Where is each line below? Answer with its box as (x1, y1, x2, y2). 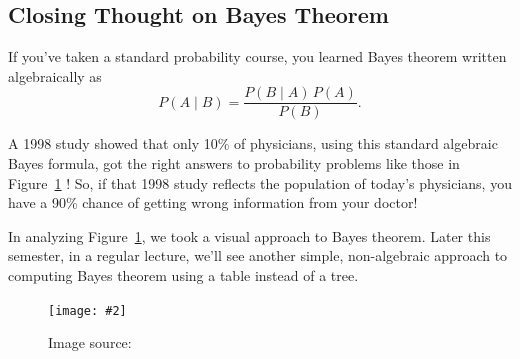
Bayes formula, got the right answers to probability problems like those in (8, 153, 460, 174)
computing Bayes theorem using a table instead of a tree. (8, 265, 359, 286)
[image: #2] (48, 303, 127, 318)
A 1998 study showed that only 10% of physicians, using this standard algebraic (8, 133, 498, 154)
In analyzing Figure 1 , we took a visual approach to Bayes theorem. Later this (8, 225, 491, 246)
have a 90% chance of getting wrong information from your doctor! (8, 192, 418, 213)
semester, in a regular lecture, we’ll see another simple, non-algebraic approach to (8, 245, 508, 266)
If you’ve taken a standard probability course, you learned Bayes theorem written (8, 46, 507, 67)
